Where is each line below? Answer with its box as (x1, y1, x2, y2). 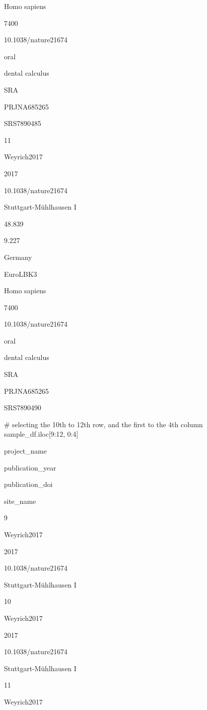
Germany (4, 251, 32, 262)
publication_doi (4, 479, 53, 489)
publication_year (4, 462, 56, 473)
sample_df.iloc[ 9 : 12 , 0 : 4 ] (4, 429, 79, 439)
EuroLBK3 (4, 268, 37, 279)
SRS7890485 (4, 118, 41, 128)
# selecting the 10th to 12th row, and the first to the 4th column (4, 419, 203, 429)
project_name (4, 446, 47, 456)
